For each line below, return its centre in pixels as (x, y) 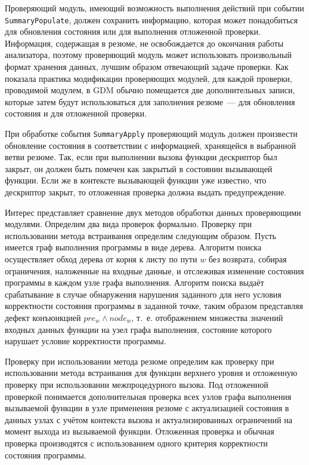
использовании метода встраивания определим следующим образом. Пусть (140, 235)
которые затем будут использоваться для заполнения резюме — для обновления (150, 101)
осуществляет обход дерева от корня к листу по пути (101, 259)
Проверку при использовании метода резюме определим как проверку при (140, 361)
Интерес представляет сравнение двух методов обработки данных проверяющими (153, 212)
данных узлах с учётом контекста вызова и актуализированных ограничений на (149, 419)
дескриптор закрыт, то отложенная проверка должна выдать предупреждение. (146, 192)
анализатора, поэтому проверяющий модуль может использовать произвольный (148, 55)
